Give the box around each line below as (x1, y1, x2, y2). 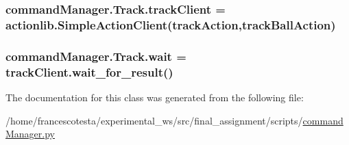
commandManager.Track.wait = (5, 47, 186, 64)
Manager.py (5, 127, 56, 141)
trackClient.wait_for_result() (5, 63, 173, 80)
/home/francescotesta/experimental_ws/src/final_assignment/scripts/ (5, 113, 303, 127)
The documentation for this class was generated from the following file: (5, 90, 304, 104)
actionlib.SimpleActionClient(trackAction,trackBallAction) (5, 16, 336, 33)
